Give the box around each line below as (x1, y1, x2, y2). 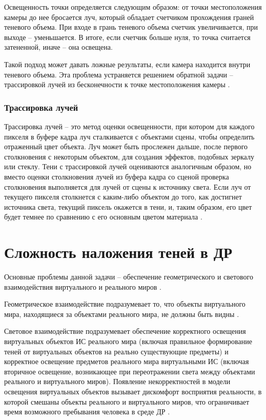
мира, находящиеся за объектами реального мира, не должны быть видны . (4, 308, 239, 319)
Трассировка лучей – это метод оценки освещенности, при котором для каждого (4, 121, 255, 131)
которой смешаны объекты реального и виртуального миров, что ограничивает (4, 396, 250, 407)
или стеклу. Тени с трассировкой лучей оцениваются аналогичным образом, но (4, 161, 252, 172)
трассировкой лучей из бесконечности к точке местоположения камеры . (4, 79, 230, 90)
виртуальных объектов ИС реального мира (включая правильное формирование (4, 336, 252, 346)
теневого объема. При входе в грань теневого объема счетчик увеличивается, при (4, 22, 258, 32)
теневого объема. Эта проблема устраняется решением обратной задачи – (4, 69, 233, 79)
